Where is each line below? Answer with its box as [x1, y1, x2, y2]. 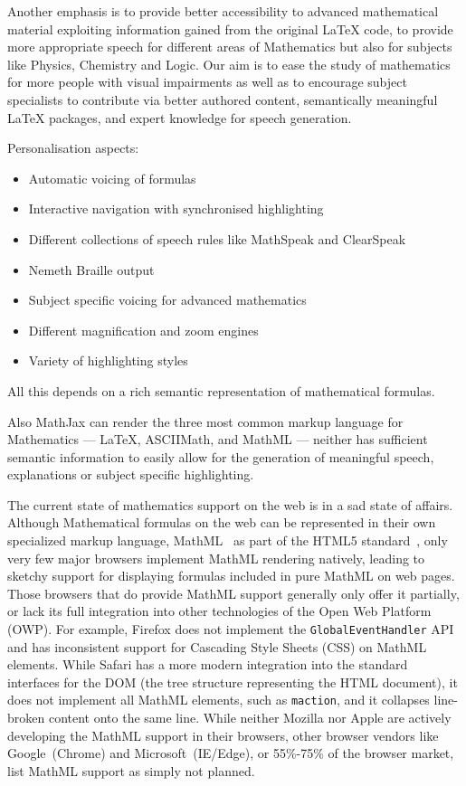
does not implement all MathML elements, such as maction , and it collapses [7, 690, 430, 709]
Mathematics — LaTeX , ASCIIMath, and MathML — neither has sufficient [7, 430, 428, 449]
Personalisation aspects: [7, 138, 139, 157]
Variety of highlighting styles [28, 351, 188, 370]
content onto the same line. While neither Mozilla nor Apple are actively [48, 708, 452, 727]
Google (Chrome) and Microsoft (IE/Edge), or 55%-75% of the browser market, [7, 743, 454, 762]
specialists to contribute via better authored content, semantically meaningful [7, 90, 438, 109]
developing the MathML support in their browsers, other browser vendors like [7, 725, 439, 744]
